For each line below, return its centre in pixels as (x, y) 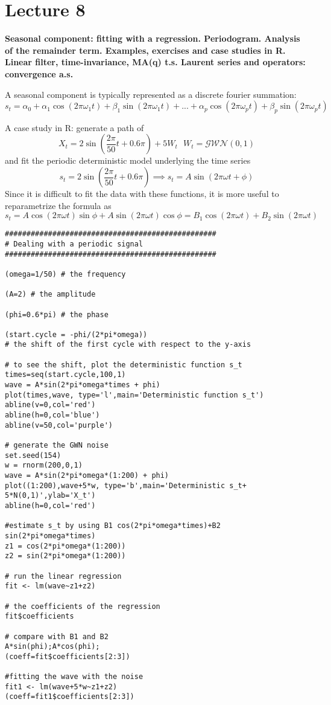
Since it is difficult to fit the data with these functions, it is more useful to (142, 194)
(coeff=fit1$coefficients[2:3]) (70, 697)
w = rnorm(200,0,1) (44, 465)
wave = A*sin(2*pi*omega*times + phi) (83, 385)
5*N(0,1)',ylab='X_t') (50, 496)
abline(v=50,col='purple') (59, 425)
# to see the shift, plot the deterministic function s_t (124, 365)
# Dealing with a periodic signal (74, 244)
